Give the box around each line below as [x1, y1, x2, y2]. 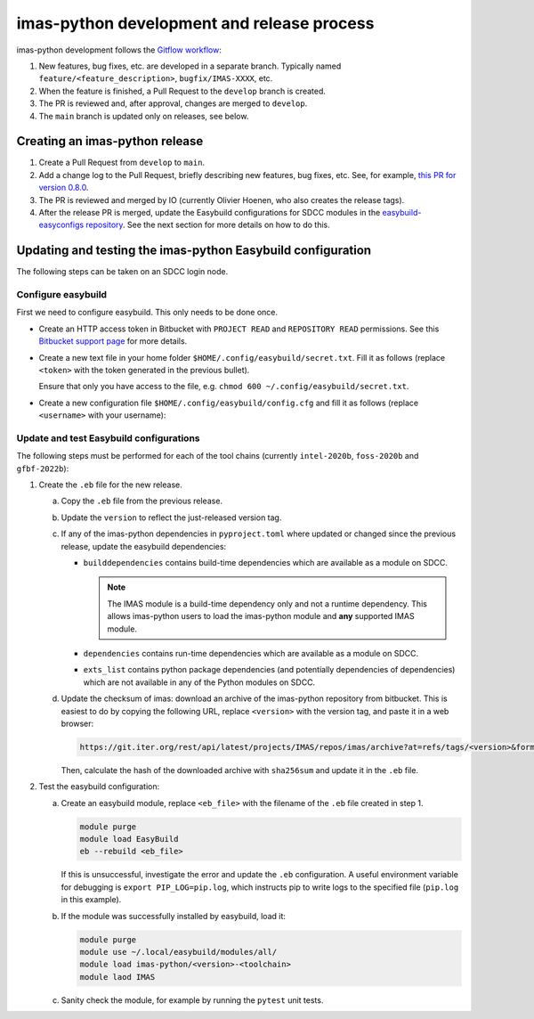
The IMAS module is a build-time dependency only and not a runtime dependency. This [107, 598, 427, 609]
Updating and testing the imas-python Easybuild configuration [16, 243, 372, 258]
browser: [61, 718, 94, 729]
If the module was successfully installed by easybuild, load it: [61, 910, 287, 921]
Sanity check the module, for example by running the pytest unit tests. [61, 994, 324, 1006]
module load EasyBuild [79, 834, 179, 844]
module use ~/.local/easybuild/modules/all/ [79, 947, 278, 957]
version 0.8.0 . [38, 183, 89, 193]
